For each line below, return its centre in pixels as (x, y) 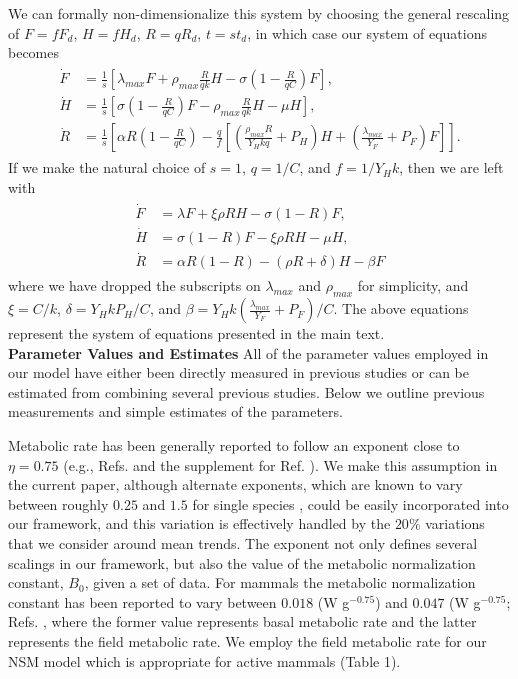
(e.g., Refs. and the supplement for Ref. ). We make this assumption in (280, 464)
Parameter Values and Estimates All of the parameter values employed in (248, 352)
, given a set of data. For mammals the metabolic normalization (280, 582)
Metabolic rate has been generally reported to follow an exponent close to (234, 445)
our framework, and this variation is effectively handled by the (199, 523)
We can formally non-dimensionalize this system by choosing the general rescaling (259, 13)
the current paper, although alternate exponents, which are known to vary (235, 484)
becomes (34, 52)
